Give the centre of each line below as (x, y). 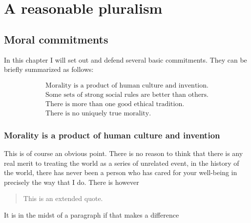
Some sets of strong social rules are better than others (126, 95)
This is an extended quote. (63, 198)
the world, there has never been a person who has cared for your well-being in (121, 172)
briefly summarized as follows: (49, 69)
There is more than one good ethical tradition (114, 104)
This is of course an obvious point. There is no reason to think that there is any (124, 153)
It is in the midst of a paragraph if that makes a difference (92, 215)
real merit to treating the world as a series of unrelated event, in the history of (122, 163)
